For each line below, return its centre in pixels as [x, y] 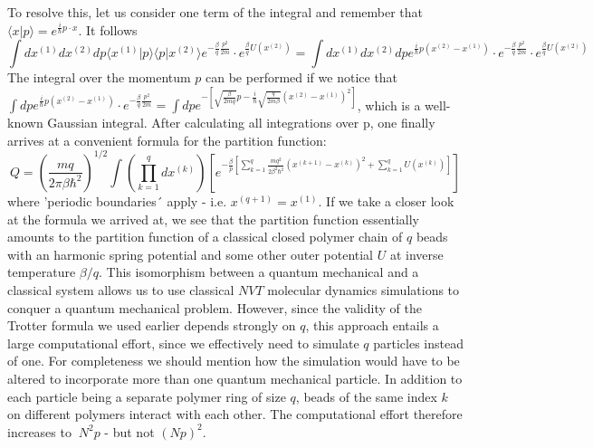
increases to [39, 431]
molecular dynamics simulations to [363, 289]
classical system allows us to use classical [121, 289]
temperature [42, 272]
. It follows [108, 29]
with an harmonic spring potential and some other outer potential [191, 254]
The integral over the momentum [99, 77]
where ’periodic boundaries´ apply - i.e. [117, 200]
